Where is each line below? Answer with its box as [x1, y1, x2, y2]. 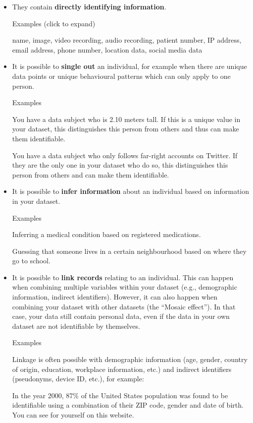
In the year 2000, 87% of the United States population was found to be [12, 390, 228, 400]
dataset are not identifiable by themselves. [12, 320, 140, 331]
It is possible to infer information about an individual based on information [12, 186, 250, 196]
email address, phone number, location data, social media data [12, 44, 202, 55]
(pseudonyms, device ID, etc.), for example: [12, 373, 144, 384]
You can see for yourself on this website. [12, 410, 134, 420]
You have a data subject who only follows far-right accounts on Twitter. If [12, 150, 238, 160]
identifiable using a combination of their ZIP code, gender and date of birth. [12, 400, 244, 410]
